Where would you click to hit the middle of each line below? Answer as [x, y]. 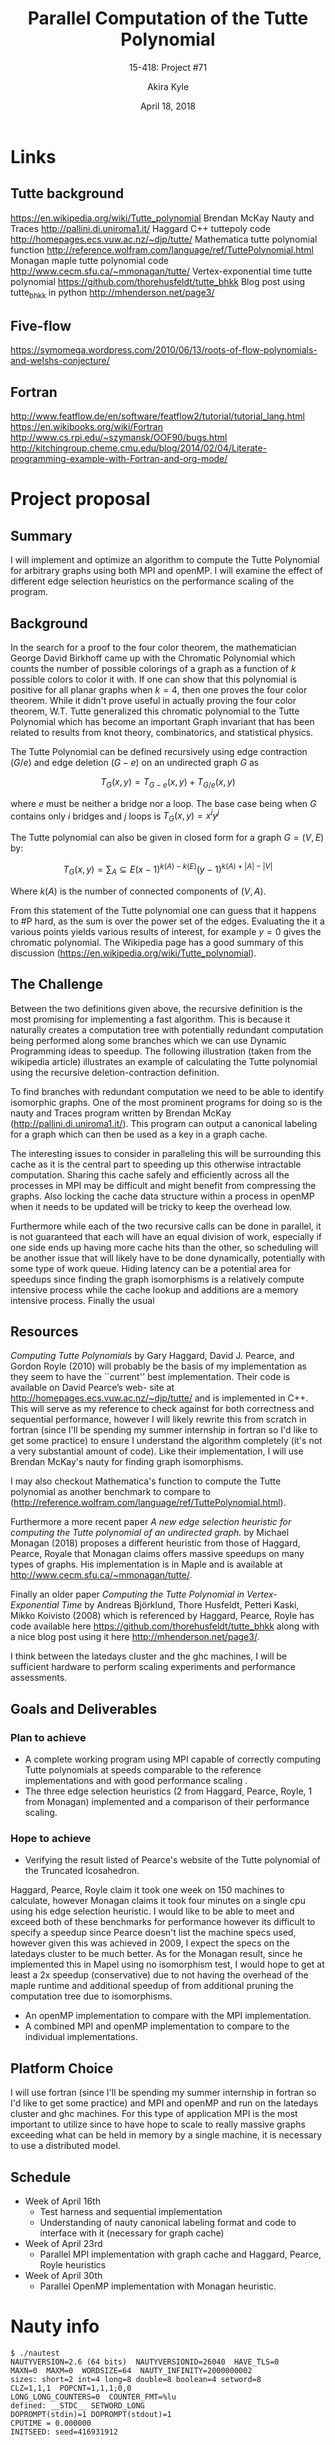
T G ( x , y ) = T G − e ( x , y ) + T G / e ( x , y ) [168, 782]
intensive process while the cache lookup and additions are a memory [154, 1289]
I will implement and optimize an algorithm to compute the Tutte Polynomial [165, 560]
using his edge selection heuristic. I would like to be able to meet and [152, 1911]
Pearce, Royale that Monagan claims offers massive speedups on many [157, 1554]
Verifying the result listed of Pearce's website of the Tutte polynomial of [172, 1860]
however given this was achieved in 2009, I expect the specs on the [150, 1943]
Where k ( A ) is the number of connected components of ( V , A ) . [138, 891]
